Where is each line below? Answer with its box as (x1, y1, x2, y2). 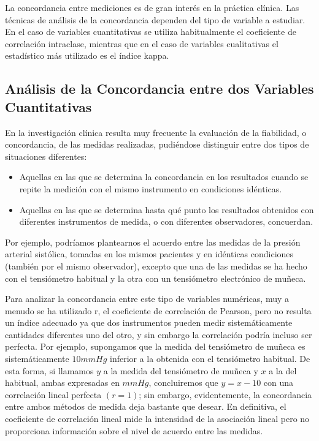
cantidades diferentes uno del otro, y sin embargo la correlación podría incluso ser (5, 328, 312, 341)
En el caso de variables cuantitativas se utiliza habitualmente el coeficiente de (5, 25, 296, 38)
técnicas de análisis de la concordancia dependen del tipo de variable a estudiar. (5, 13, 306, 26)
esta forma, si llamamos (5, 364, 94, 377)
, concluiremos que (148, 376, 218, 389)
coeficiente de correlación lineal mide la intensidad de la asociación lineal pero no (5, 412, 310, 425)
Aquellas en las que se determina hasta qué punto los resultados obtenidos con (19, 203, 314, 216)
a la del (269, 364, 297, 377)
